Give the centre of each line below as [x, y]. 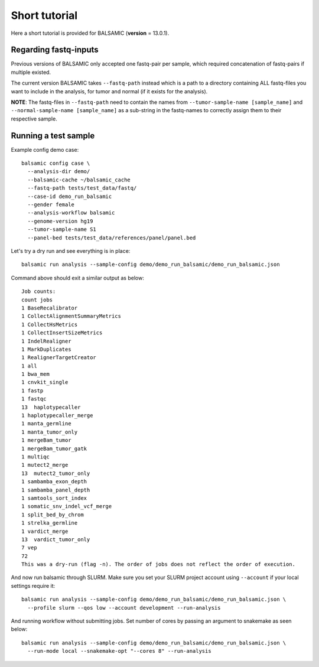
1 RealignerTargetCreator [59, 358]
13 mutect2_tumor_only [56, 473]
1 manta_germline [46, 424]
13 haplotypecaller [51, 407]
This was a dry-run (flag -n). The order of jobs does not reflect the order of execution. [158, 564]
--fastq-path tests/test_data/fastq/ [82, 188]
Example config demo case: [45, 149]
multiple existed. [31, 72]
